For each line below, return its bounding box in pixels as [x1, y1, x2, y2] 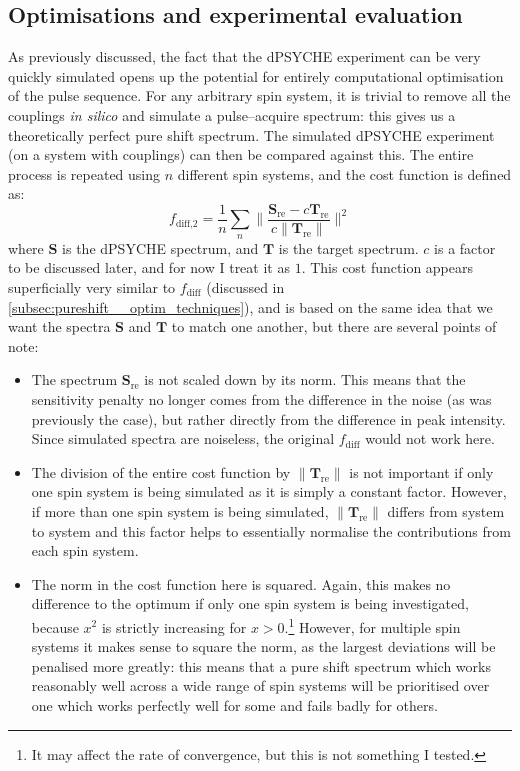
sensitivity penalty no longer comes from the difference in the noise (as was [31, 388, 492, 409]
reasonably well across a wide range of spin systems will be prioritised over [31, 675, 490, 696]
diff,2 [175, 218, 198, 229]
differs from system [387, 500, 505, 521]
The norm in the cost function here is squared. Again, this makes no [31, 573, 451, 594]
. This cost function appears [301, 257, 474, 278]
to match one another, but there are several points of [171, 316, 497, 337]
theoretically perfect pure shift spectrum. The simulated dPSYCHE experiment [8, 124, 495, 145]
